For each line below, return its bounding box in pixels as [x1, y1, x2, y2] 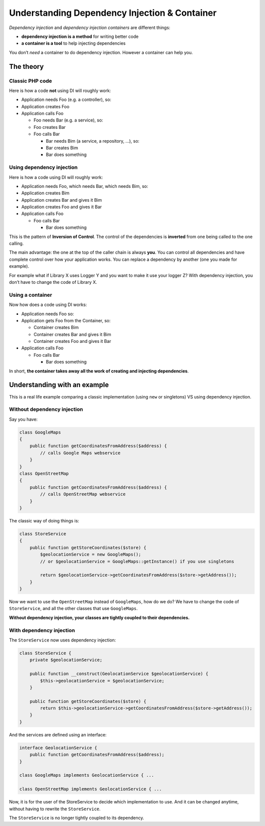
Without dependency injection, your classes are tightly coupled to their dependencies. [9, 614, 190, 620]
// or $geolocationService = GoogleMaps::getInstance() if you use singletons [40, 558, 235, 564]
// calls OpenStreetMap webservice [40, 491, 126, 497]
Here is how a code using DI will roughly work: [9, 174, 103, 180]
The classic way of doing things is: [9, 518, 79, 523]
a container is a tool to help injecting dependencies [21, 40, 126, 46]
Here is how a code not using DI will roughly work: [9, 88, 111, 93]
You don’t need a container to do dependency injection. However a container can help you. [9, 49, 193, 55]
